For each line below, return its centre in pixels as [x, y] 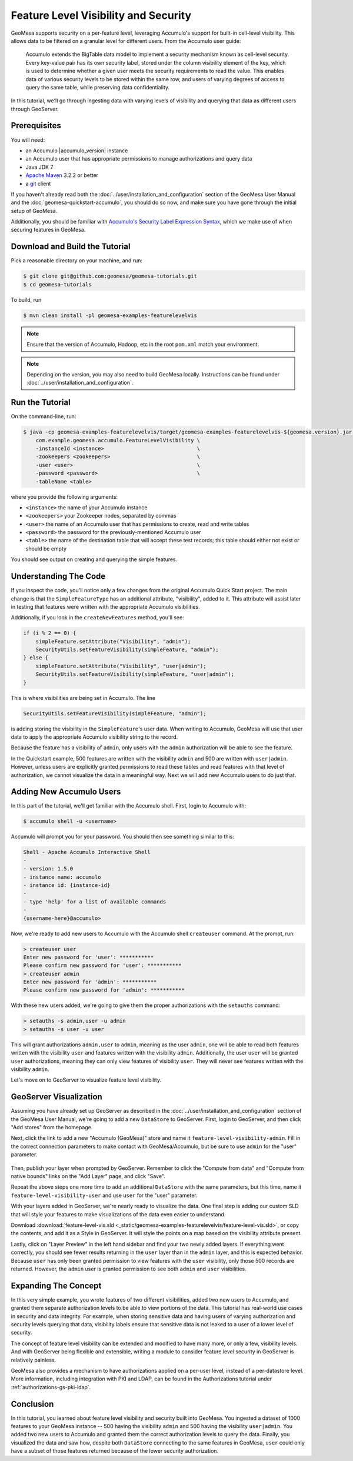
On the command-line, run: [44, 416]
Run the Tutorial [41, 403]
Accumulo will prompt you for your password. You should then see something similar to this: [123, 837]
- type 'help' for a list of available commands [95, 902]
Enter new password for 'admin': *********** [90, 982]
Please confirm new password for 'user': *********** [102, 965]
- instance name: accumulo [62, 877]
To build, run [26, 299]
